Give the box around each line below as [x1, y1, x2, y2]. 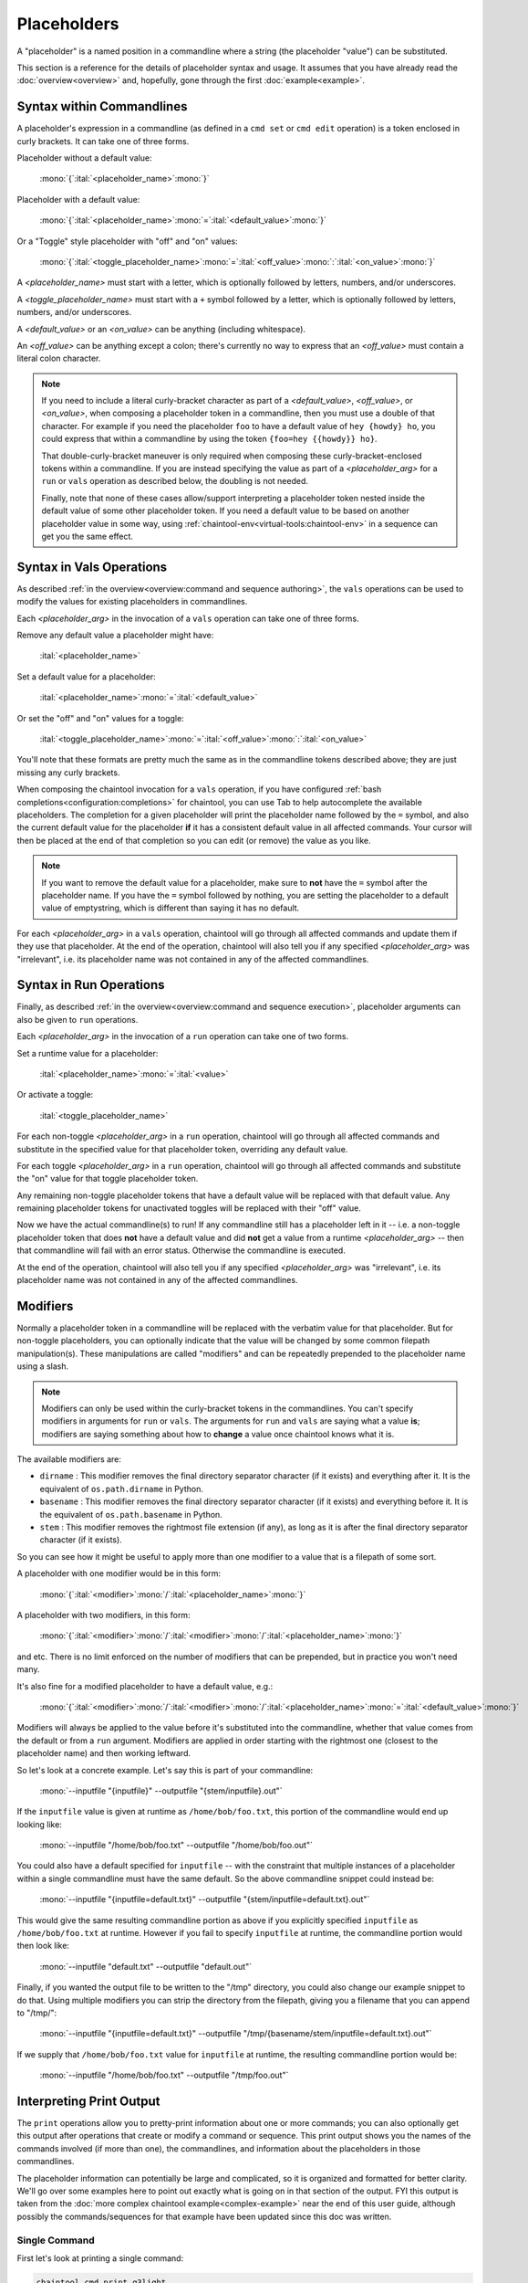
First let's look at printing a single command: [16, 2252, 184, 2264]
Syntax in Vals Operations [16, 559, 168, 574]
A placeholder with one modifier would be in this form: [16, 1568, 222, 1579]
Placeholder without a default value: [16, 153, 152, 163]
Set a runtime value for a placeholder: [16, 1047, 159, 1058]
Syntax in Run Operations [16, 977, 165, 993]
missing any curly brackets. [16, 767, 120, 778]
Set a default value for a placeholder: [16, 671, 157, 682]
